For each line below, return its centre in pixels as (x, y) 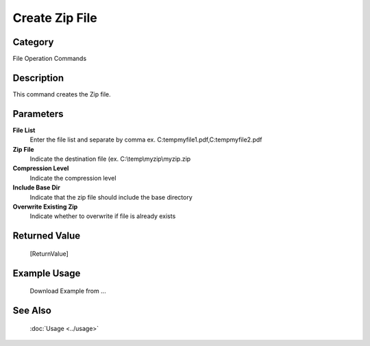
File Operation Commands (50, 59)
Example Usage (47, 273)
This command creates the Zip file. (62, 94)
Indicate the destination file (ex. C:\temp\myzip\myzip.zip (110, 159)
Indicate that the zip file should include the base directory (111, 197)
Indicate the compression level (73, 178)
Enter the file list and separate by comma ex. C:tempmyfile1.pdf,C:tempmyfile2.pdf (146, 139)
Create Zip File (55, 18)
